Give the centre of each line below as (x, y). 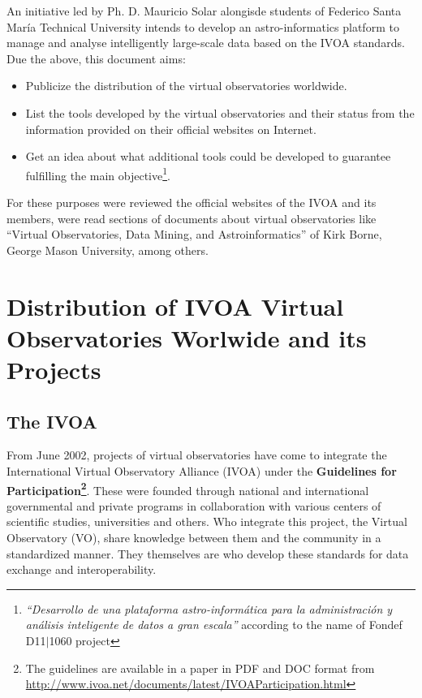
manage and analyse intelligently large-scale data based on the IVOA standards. (206, 43)
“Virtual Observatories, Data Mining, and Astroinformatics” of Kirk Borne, (194, 234)
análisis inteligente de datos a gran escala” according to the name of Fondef (214, 625)
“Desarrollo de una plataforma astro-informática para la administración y (209, 608)
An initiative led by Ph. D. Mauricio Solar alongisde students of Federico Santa (204, 11)
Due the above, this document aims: (96, 58)
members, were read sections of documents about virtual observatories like (192, 218)
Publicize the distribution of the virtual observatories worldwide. (186, 86)
